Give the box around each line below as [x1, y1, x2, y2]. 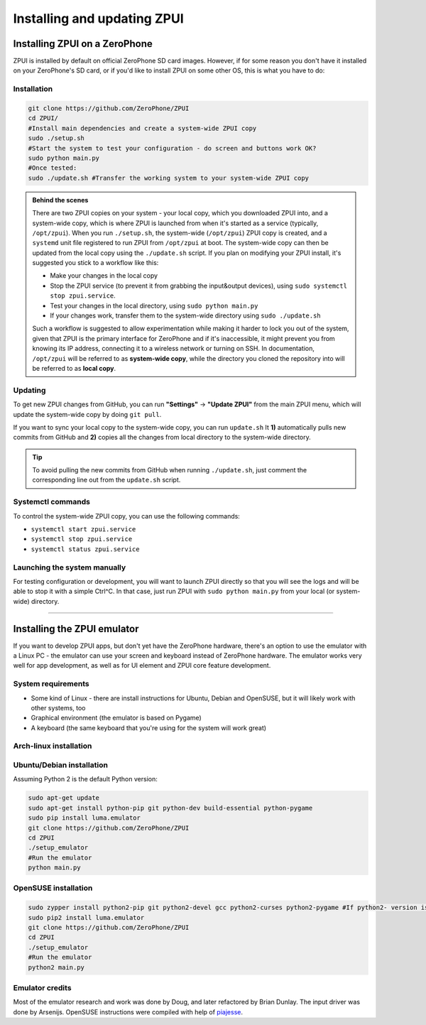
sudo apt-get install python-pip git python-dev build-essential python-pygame [28, 803, 313, 812]
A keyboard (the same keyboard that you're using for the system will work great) [31, 723, 266, 732]
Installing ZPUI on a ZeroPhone [13, 38, 153, 50]
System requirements [13, 679, 89, 689]
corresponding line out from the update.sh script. [32, 476, 181, 484]
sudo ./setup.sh [28, 134, 85, 142]
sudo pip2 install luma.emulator [28, 913, 145, 921]
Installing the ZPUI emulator [13, 622, 139, 635]
